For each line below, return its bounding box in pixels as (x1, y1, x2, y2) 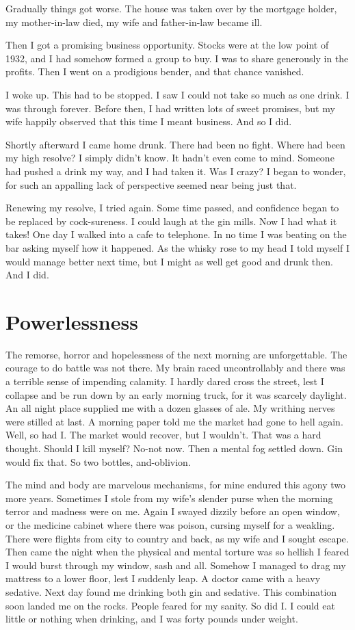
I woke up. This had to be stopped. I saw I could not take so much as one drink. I (5, 87, 350, 101)
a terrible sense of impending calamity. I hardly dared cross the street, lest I (5, 374, 324, 388)
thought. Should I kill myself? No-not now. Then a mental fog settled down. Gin (5, 441, 343, 455)
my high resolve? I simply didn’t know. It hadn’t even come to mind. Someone (5, 150, 334, 165)
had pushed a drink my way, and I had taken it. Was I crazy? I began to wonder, (5, 163, 346, 178)
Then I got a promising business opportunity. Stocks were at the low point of (5, 38, 329, 52)
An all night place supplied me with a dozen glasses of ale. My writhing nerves (5, 401, 335, 415)
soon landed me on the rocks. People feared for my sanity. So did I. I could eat (5, 598, 335, 612)
